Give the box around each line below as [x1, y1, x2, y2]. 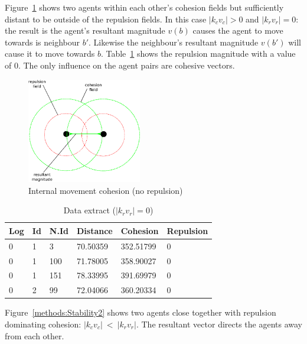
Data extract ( [63, 204, 116, 216]
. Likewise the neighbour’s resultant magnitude [89, 35, 259, 48]
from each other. [5, 329, 64, 342]
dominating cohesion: [5, 318, 81, 330]
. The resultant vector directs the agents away [136, 318, 303, 330]
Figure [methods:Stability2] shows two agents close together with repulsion [5, 306, 276, 319]
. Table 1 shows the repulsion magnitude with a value [100, 47, 296, 60]
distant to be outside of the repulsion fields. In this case [5, 12, 207, 25]
